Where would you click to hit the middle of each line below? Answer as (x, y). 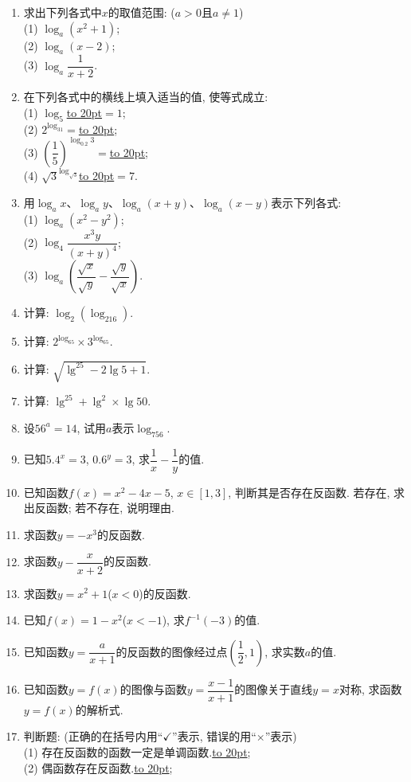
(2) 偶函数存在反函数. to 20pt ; (98, 767)
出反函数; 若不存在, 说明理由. (99, 508)
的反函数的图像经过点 (172, 651)
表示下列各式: (306, 202)
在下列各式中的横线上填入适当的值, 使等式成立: (146, 97)
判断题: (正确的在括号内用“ (93, 736)
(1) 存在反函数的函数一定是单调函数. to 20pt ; (137, 751)
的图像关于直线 (274, 689)
